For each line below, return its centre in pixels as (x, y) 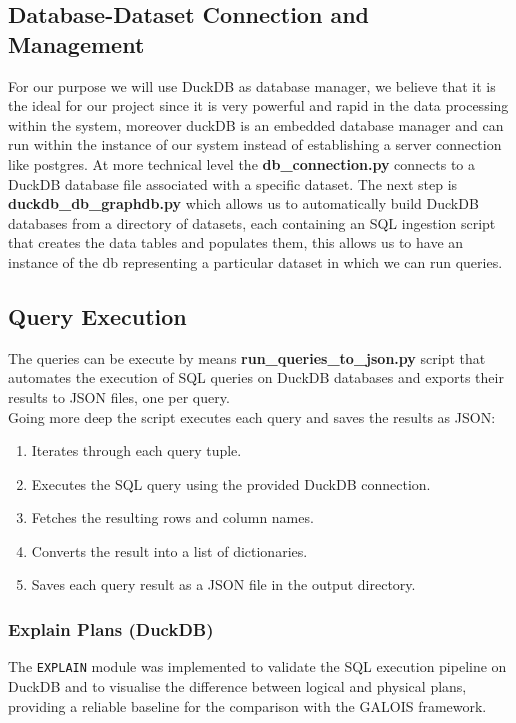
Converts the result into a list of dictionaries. (169, 550)
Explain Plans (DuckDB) (111, 629)
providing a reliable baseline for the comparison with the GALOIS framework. (247, 705)
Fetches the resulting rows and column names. (172, 517)
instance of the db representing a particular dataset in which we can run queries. (255, 261)
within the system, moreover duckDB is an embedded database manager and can (256, 124)
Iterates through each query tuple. (136, 450)
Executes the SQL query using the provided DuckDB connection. (231, 483)
